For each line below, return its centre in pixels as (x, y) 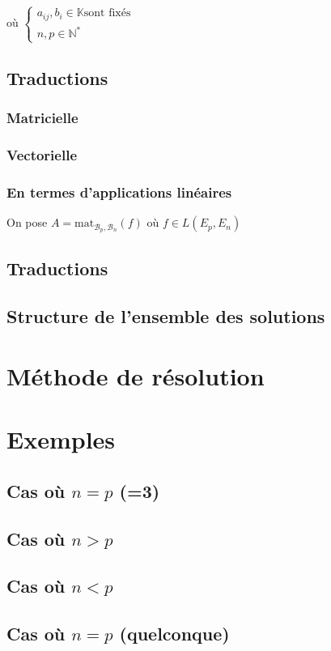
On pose (27, 222)
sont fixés (107, 13)
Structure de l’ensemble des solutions (166, 316)
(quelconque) (174, 634)
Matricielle (42, 118)
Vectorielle (42, 155)
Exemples (61, 439)
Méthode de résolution (136, 375)
